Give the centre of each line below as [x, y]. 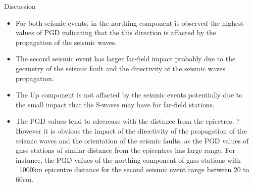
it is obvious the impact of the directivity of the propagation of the [145, 130]
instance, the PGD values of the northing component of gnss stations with [128, 160]
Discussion [20, 6]
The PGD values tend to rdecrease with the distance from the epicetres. [125, 121]
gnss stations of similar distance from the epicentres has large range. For [125, 150]
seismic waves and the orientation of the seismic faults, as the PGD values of [132, 140]
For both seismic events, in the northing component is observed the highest [130, 23]
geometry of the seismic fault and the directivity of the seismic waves [120, 68]
